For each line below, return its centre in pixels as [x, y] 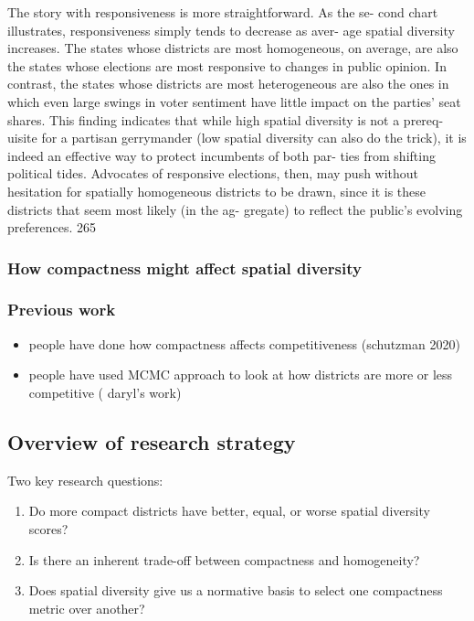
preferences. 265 [52, 227]
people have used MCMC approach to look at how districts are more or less [241, 375]
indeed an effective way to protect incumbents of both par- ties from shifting [221, 155]
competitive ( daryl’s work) [105, 392]
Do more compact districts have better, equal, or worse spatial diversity [229, 511]
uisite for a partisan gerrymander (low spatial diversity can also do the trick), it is [237, 138]
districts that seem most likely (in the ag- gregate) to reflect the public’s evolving [235, 209]
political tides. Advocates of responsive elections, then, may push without [213, 173]
